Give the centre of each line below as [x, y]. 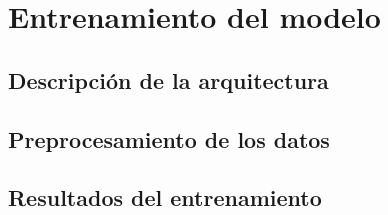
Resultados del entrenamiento [165, 197]
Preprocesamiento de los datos [169, 138]
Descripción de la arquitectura [168, 79]
